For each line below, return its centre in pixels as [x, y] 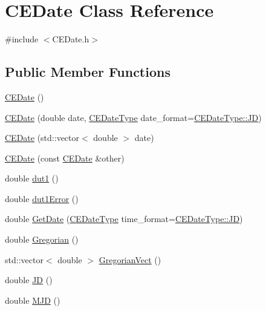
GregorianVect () [130, 259]
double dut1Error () [42, 198]
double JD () [29, 280]
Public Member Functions [88, 72]
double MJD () [33, 300]
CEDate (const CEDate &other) [65, 158]
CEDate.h [71, 39]
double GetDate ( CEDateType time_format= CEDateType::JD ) [124, 219]
